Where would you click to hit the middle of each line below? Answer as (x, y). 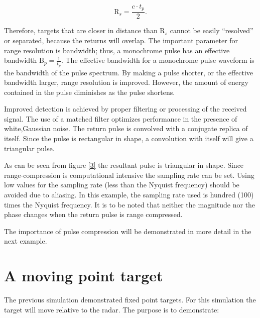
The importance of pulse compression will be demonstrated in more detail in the (128, 231)
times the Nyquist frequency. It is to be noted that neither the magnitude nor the (130, 204)
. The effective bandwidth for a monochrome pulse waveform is (158, 60)
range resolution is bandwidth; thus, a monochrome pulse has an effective (117, 50)
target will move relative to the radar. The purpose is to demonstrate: (112, 309)
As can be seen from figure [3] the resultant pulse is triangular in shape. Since (124, 165)
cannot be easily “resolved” (212, 30)
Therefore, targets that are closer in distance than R (85, 30)
